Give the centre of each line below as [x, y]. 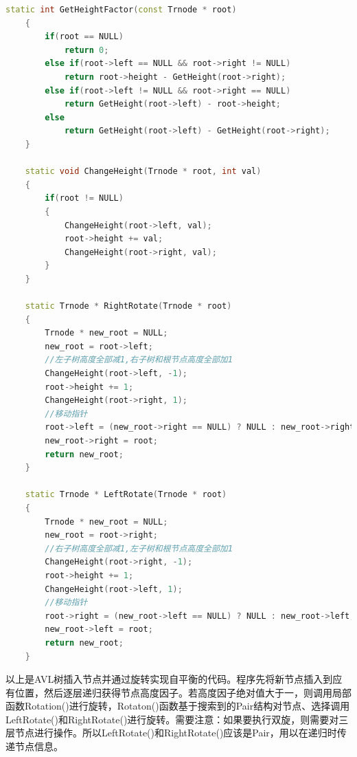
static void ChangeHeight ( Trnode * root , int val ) [143, 172]
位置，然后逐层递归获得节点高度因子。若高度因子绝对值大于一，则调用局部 [183, 692]
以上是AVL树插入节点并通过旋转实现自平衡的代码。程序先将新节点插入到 [169, 679]
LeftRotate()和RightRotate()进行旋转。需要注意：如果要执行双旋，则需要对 [172, 719]
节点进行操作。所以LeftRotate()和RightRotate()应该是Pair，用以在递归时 [176, 733]
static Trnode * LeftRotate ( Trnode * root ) [126, 495]
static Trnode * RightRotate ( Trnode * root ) [128, 306]
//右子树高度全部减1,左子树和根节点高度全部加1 [139, 548]
